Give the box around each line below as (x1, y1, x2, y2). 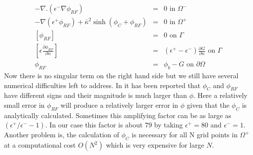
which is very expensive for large (106, 140, 204, 150)
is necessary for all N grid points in (131, 129, 238, 140)
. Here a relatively (193, 90, 248, 100)
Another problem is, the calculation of (4, 129, 119, 140)
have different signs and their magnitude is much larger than (4, 90, 187, 100)
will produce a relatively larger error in (60, 99, 179, 110)
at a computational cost (4, 140, 76, 150)
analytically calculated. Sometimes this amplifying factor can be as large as (4, 110, 231, 120)
